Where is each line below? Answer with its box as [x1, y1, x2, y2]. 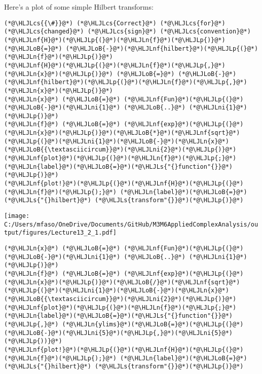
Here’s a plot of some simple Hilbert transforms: [4, 2, 154, 12]
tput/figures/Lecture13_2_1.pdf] [4, 229, 117, 237]
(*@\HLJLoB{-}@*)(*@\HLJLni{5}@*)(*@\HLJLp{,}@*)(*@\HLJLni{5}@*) [4, 329, 233, 336]
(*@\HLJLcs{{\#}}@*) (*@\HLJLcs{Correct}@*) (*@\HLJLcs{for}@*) [4, 19, 226, 27]
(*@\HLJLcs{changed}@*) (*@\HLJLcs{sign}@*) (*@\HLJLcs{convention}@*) [4, 28, 251, 35]
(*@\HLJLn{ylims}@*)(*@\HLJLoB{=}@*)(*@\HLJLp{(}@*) [62, 320, 244, 328]
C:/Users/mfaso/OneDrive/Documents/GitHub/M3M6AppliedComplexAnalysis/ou [4, 220, 258, 228]
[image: [4, 212, 30, 220]
